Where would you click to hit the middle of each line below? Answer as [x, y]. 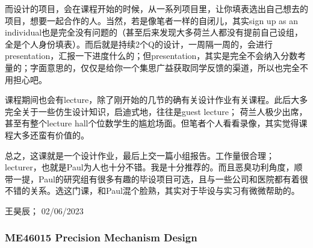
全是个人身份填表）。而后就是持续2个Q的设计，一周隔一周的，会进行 [139, 44]
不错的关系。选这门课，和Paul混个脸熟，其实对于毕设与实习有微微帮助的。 [152, 191]
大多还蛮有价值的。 [51, 135]
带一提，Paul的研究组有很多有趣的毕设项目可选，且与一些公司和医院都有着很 [156, 178]
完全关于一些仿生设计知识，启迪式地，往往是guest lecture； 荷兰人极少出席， [156, 111]
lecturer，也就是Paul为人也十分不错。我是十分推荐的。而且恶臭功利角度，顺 [154, 167]
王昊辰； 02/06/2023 [44, 210]
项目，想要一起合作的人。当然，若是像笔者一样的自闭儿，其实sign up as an [152, 20]
